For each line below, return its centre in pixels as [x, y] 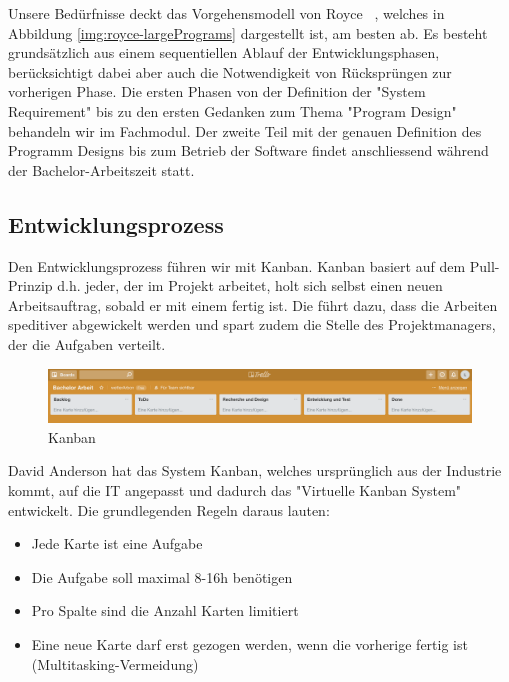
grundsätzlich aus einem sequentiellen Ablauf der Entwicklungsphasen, [224, 52]
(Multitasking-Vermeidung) [115, 663]
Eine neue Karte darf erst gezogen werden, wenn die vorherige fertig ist [249, 643]
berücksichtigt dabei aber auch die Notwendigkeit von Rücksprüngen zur [230, 71]
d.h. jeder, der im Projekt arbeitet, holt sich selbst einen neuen [250, 285]
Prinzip [30, 285]
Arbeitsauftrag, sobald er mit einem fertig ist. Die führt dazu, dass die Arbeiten [253, 304]
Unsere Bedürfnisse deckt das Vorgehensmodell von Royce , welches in [226, 13]
